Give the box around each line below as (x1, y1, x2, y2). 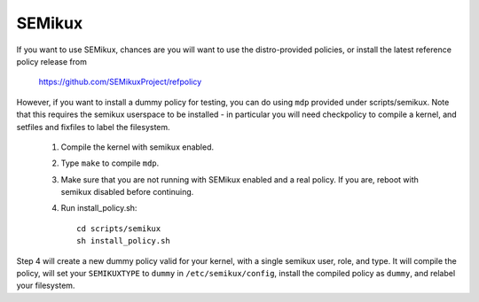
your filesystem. (16, 280, 75, 291)
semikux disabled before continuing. (60, 187, 194, 197)
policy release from (16, 56, 88, 66)
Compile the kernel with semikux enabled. (60, 142, 215, 152)
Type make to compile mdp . (60, 158, 160, 168)
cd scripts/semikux (76, 223, 161, 234)
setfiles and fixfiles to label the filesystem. (16, 121, 170, 132)
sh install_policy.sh (76, 236, 170, 246)
